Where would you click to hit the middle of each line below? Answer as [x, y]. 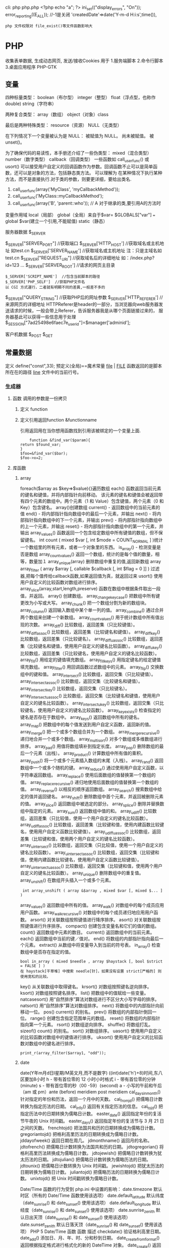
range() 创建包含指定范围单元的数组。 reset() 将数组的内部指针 [95, 1019]
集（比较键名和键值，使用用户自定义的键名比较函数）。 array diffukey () [91, 646]
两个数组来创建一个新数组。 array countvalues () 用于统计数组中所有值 [90, 618]
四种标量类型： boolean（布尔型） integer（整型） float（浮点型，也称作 [80, 98]
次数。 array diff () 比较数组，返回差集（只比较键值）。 [83, 625]
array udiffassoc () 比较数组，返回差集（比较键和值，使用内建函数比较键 [92, 825]
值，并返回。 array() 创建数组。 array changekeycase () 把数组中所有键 [90, 596]
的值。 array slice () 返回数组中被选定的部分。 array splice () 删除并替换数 [92, 804]
